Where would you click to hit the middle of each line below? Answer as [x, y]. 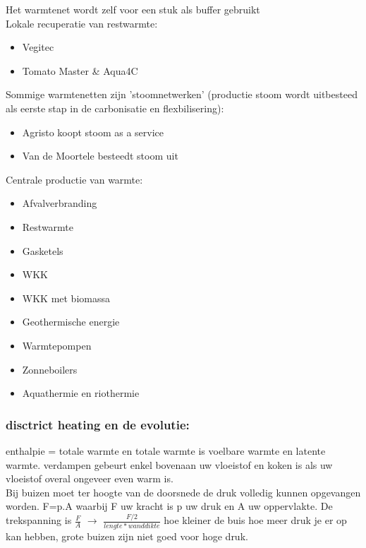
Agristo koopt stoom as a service [93, 132]
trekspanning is [39, 520]
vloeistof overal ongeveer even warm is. [90, 478]
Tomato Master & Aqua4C [80, 70]
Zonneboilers [50, 369]
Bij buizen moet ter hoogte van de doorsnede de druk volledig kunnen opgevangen [183, 492]
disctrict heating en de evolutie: [98, 424]
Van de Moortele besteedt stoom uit [100, 156]
